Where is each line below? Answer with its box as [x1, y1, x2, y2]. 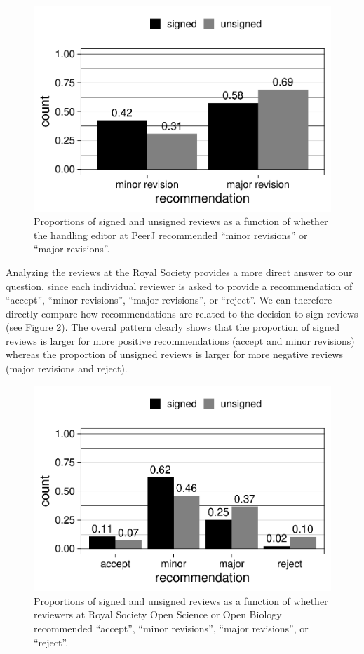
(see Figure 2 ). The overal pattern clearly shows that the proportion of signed [6, 320, 339, 334]
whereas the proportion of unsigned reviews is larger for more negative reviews [6, 347, 343, 362]
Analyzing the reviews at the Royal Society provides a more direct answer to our [6, 264, 353, 279]
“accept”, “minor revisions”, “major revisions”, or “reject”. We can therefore [6, 292, 332, 307]
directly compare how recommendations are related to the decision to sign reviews [6, 306, 358, 320]
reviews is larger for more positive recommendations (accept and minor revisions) [6, 333, 355, 348]
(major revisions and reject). [6, 361, 128, 376]
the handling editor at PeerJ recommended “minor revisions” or [34, 227, 308, 242]
